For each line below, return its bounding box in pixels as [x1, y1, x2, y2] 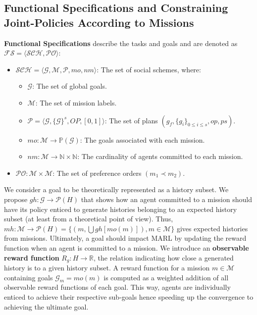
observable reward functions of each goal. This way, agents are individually [4, 282, 231, 292]
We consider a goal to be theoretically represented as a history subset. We [4, 184, 229, 195]
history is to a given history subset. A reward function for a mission [4, 262, 210, 272]
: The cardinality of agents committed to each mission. [77, 151, 243, 161]
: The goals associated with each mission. [80, 134, 205, 145]
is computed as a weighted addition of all [103, 272, 229, 282]
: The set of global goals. [32, 81, 107, 91]
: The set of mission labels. [35, 97, 117, 107]
